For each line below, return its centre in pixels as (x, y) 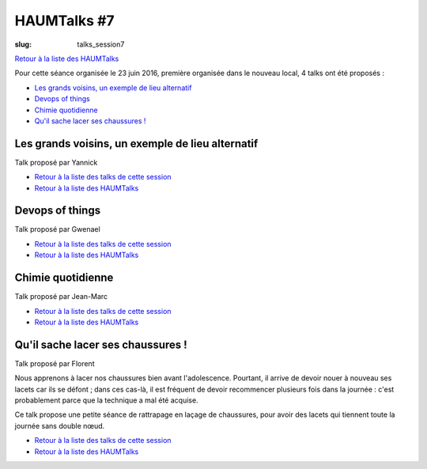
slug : (23, 44)
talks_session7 (101, 44)
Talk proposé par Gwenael (57, 229)
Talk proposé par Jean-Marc (61, 297)
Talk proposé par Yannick (56, 162)
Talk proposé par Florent (55, 363)
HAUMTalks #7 (64, 21)
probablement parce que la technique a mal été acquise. (106, 400)
